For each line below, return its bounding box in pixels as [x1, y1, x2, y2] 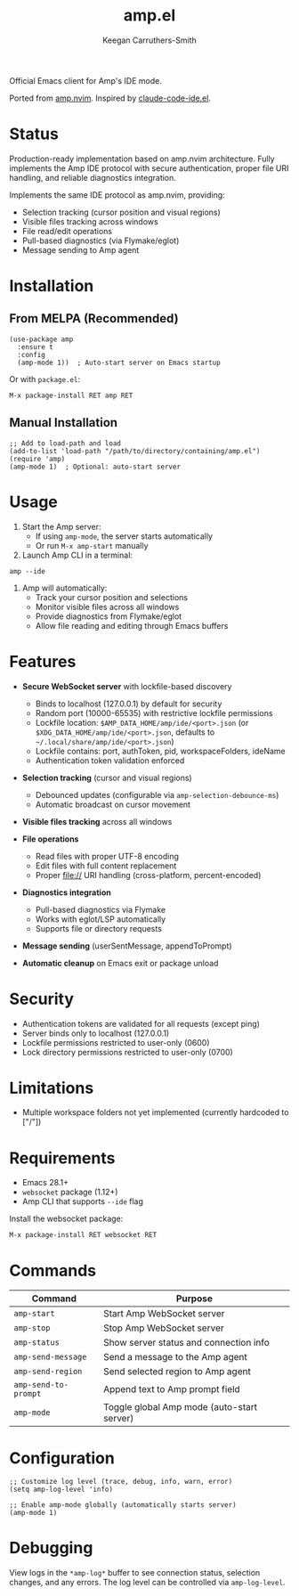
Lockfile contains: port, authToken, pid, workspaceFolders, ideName [35, 745, 287, 756]
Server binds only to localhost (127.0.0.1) [21, 1028, 170, 1038]
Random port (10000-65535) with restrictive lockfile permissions [35, 707, 273, 718]
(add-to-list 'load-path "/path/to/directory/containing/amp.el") [9, 446, 261, 455]
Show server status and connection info [103, 1337, 270, 1349]
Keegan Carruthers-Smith [101, 35, 198, 45]
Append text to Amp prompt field [103, 1383, 240, 1396]
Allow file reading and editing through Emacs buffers [35, 620, 229, 631]
